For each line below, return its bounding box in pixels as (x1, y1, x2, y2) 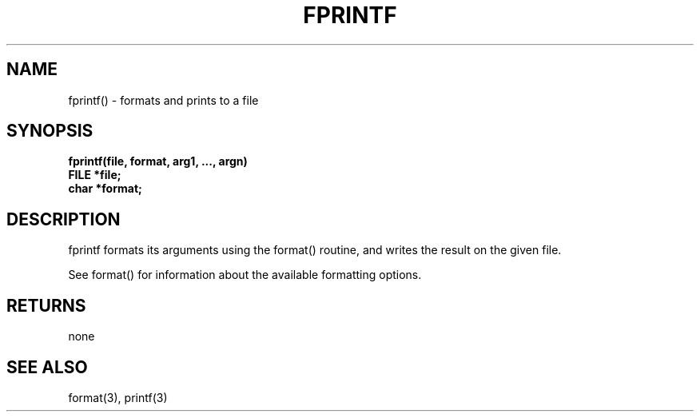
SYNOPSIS (6, 121, 93, 141)
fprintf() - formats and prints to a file (68, 93, 259, 107)
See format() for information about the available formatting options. (68, 268, 422, 282)
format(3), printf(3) (68, 390, 168, 404)
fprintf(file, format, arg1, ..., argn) (68, 154, 248, 169)
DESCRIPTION (6, 209, 121, 229)
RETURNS (6, 295, 86, 316)
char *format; (68, 181, 142, 196)
